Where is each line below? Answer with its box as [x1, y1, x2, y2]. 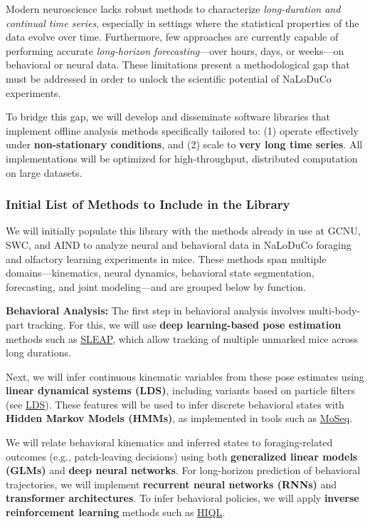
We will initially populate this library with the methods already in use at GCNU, [6, 223, 361, 238]
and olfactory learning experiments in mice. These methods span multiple [6, 251, 327, 266]
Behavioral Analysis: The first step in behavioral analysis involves [6, 303, 305, 318]
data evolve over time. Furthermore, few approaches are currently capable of [6, 29, 339, 44]
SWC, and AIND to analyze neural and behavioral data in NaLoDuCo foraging [6, 237, 351, 252]
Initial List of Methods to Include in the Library [6, 195, 290, 213]
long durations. [6, 345, 71, 360]
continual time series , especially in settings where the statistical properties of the [6, 15, 359, 30]
